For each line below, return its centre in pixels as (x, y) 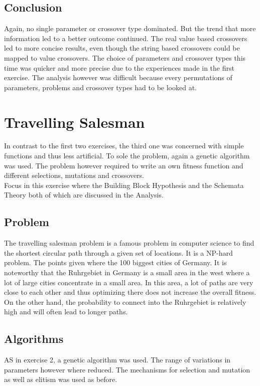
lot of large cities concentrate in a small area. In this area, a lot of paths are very (129, 282)
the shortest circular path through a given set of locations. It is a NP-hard (118, 252)
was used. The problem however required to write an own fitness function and (124, 165)
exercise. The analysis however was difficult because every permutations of (118, 77)
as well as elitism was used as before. (61, 379)
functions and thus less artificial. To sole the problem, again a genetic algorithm (127, 156)
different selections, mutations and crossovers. (74, 175)
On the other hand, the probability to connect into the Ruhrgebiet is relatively (125, 302)
